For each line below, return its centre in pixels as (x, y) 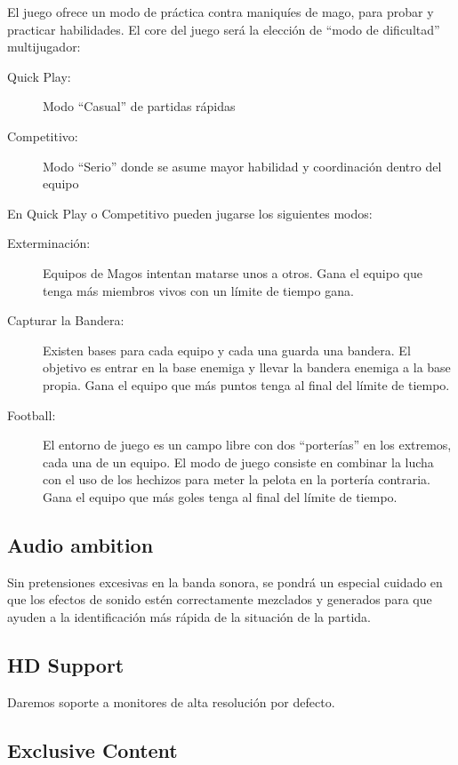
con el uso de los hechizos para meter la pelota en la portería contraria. (237, 479)
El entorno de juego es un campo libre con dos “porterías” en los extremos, (247, 445)
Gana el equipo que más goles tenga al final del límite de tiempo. (220, 496)
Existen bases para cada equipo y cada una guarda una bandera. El (227, 350)
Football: (32, 414)
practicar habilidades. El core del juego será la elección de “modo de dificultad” (224, 29)
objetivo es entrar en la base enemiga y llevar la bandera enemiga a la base (247, 367)
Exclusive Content (92, 749)
